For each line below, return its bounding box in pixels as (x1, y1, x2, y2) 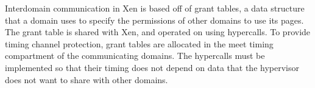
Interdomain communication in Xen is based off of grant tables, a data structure (5, 2, 305, 14)
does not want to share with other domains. (5, 73, 168, 86)
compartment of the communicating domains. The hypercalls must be (5, 49, 265, 62)
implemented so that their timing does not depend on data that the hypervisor (5, 61, 299, 73)
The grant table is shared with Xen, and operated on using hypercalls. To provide (5, 25, 311, 38)
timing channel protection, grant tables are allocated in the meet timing (5, 37, 274, 50)
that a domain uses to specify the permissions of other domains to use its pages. (5, 13, 304, 26)
